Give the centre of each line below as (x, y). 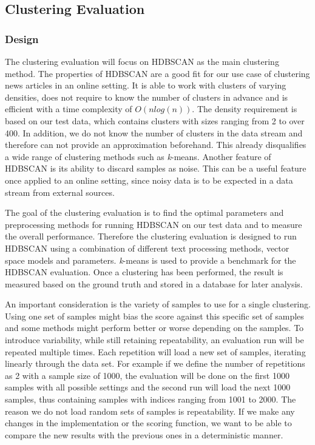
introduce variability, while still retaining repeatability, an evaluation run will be (154, 340)
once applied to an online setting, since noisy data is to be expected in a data (149, 180)
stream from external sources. (60, 192)
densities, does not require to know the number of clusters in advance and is (147, 97)
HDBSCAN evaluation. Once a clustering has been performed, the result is (144, 272)
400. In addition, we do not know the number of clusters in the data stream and (154, 132)
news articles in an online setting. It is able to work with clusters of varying (146, 85)
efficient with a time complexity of (69, 109)
